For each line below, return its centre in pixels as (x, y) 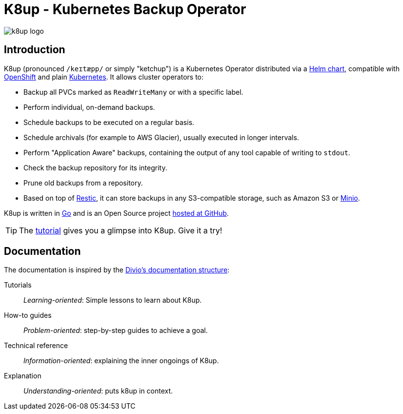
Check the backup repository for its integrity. (95, 167)
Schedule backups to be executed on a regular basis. (109, 122)
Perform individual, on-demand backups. (89, 107)
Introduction (35, 50)
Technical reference (36, 346)
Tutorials (18, 285)
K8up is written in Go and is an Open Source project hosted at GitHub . (116, 213)
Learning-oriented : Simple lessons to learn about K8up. (113, 300)
